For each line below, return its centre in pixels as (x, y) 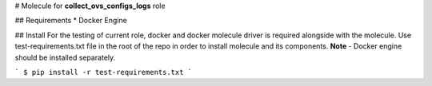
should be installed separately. (65, 57)
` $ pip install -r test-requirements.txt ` (104, 72)
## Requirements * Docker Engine (71, 21)
